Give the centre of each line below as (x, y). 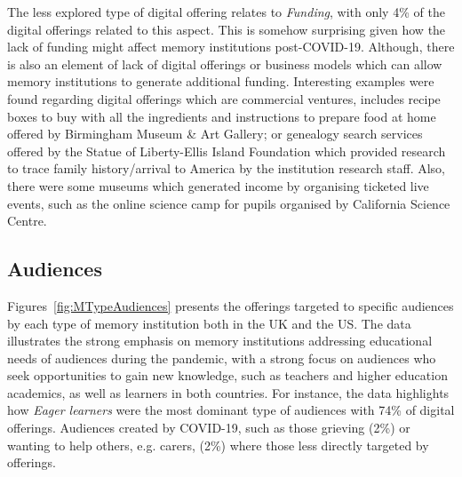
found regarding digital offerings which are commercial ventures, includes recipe (224, 98)
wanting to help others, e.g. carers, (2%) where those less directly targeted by (218, 445)
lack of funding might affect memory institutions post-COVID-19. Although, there (231, 47)
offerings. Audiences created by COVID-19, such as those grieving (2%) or (209, 428)
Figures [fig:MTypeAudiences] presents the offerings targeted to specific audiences (231, 305)
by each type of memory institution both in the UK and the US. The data (209, 323)
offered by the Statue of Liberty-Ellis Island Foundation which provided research (227, 151)
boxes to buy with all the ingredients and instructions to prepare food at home (222, 116)
